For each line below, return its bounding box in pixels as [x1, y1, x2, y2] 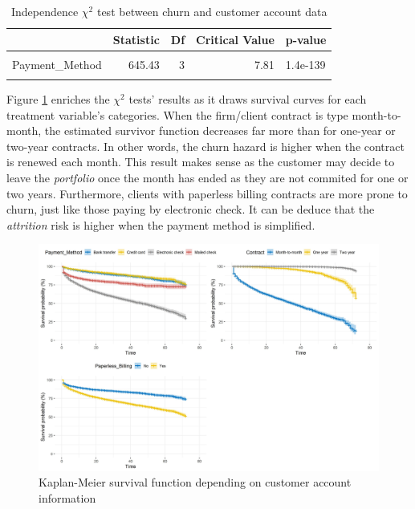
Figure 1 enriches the [6, 91, 110, 108]
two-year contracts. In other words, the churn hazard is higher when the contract [6, 137, 405, 154]
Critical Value [196, 31, 275, 47]
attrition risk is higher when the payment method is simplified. [6, 216, 315, 233]
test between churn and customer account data [96, 3, 328, 19]
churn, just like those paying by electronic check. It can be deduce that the [6, 201, 375, 218]
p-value [285, 31, 327, 47]
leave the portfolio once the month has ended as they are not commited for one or [6, 169, 409, 185]
